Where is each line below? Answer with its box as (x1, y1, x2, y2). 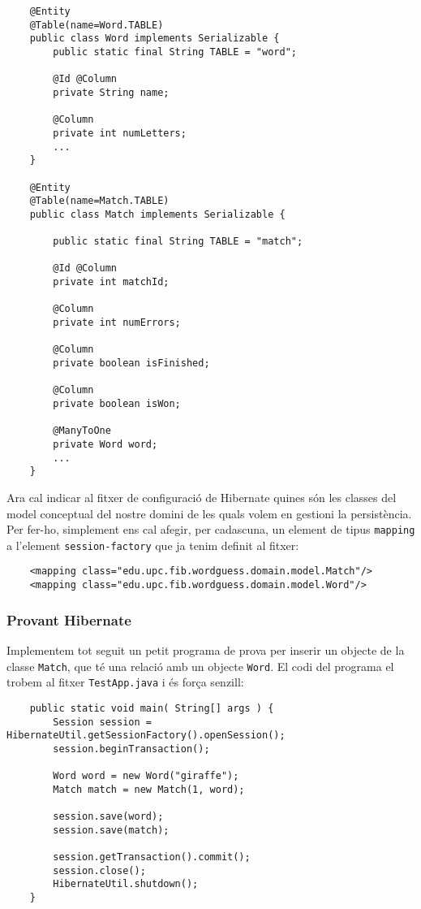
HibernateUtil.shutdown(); (53, 878, 199, 890)
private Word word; (53, 439, 158, 450)
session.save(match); (53, 824, 170, 836)
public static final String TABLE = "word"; (53, 45, 297, 58)
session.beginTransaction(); (53, 742, 210, 755)
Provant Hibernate (6, 609, 131, 630)
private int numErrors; (53, 317, 181, 329)
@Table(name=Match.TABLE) (29, 195, 170, 207)
